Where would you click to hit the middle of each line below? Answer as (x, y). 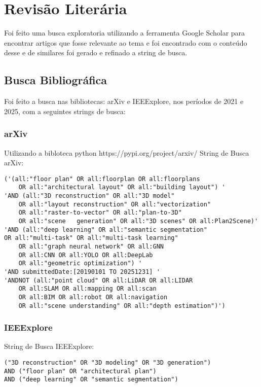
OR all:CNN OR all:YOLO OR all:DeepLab (86, 255)
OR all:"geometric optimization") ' (80, 263)
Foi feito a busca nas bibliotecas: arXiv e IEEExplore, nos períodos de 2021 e (124, 101)
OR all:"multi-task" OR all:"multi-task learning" (91, 238)
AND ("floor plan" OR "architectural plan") (80, 371)
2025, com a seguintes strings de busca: (65, 111)
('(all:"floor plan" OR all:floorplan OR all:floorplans (102, 179)
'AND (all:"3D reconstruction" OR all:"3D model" (89, 196)
